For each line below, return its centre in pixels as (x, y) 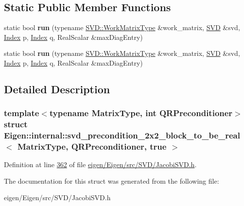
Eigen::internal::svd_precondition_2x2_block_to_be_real (122, 135)
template (22, 113)
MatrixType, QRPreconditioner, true (92, 146)
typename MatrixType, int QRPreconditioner (141, 113)
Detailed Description (57, 89)
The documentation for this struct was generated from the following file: (112, 180)
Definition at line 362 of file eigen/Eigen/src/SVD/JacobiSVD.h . (100, 164)
